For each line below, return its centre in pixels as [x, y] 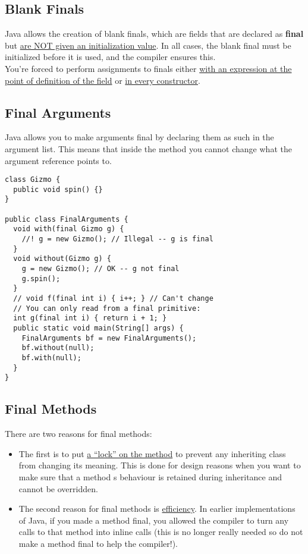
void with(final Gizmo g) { [69, 229]
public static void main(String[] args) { [98, 328]
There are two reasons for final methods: [78, 434]
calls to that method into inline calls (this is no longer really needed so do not [161, 532]
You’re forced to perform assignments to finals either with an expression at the [148, 68]
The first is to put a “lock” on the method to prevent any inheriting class [152, 453]
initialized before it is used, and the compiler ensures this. [110, 57]
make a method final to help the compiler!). [98, 543]
